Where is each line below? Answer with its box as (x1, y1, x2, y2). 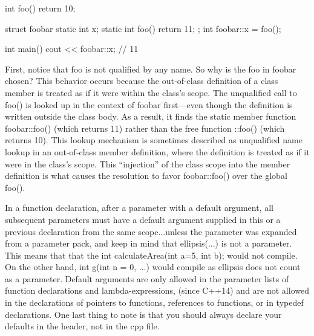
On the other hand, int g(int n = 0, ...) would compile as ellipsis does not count (5, 260, 301, 273)
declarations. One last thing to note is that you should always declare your (5, 308, 282, 320)
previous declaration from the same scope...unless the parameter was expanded (5, 225, 297, 237)
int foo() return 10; (5, 2, 76, 14)
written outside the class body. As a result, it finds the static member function (5, 110, 296, 123)
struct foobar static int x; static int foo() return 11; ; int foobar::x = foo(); (5, 22, 281, 34)
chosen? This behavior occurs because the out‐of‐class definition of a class (5, 74, 278, 87)
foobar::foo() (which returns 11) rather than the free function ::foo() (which (5, 121, 285, 134)
